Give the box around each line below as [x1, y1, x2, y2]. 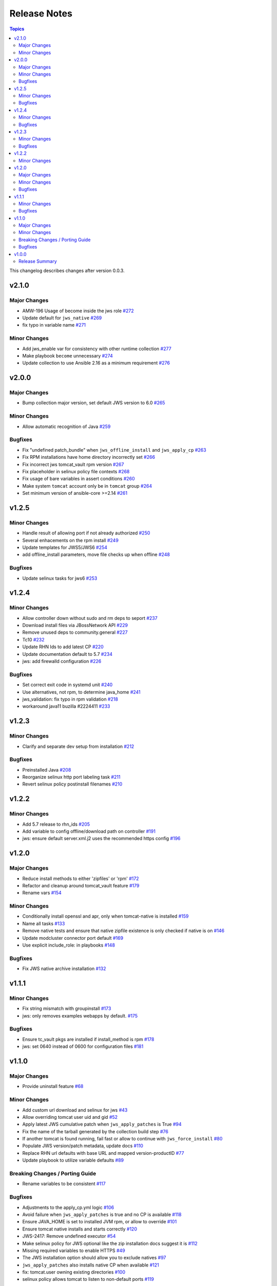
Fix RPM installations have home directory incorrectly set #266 [22, 454, 155, 460]
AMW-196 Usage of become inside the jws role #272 [22, 308, 134, 314]
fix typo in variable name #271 [22, 322, 86, 328]
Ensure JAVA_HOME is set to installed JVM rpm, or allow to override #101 [22, 1219, 177, 1225]
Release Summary [18, 258, 57, 264]
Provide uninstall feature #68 [22, 1083, 84, 1089]
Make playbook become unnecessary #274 [22, 352, 113, 359]
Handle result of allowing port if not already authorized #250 [22, 530, 151, 536]
